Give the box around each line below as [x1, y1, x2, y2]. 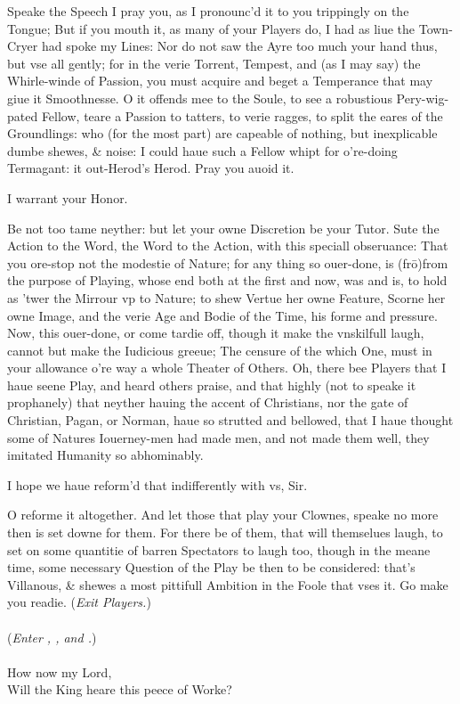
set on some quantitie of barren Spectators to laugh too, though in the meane [7, 540, 431, 559]
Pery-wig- [396, 88, 449, 107]
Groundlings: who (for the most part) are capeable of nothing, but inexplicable [7, 124, 438, 143]
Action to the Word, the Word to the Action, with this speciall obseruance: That [7, 236, 448, 255]
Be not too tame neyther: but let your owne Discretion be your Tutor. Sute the [7, 218, 440, 237]
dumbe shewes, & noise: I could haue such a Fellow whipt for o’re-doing [7, 141, 398, 160]
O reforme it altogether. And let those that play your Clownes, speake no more [7, 505, 439, 524]
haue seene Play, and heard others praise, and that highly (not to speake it [7, 375, 416, 394]
